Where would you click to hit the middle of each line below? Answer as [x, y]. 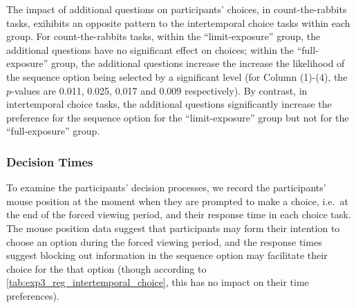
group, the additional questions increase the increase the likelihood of [198, 63]
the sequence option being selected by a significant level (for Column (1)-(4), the [177, 76]
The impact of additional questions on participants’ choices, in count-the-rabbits [177, 9]
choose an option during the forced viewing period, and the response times [164, 241]
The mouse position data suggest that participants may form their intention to [173, 228]
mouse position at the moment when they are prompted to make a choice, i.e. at [177, 201]
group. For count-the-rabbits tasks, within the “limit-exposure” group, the [163, 36]
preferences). [33, 295]
